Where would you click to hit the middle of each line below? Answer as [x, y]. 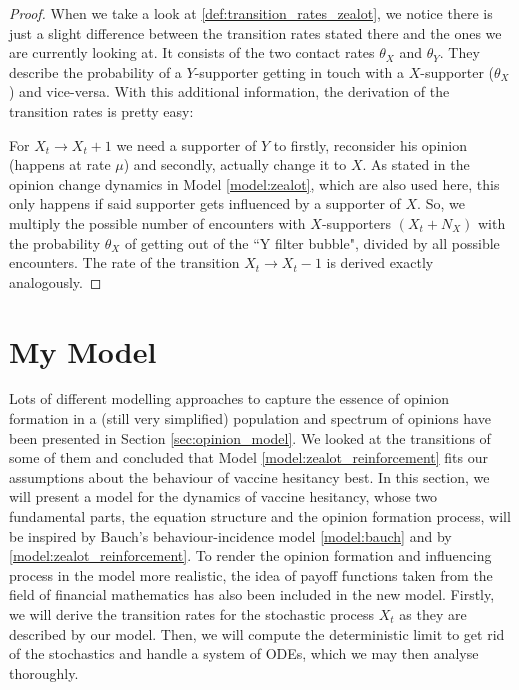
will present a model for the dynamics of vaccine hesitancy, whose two [223, 496]
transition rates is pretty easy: [101, 110]
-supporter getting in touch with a [299, 71]
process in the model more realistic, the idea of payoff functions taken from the [251, 574]
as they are [433, 613]
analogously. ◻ [55, 281]
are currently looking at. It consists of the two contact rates [192, 52]
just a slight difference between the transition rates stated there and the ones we [255, 32]
